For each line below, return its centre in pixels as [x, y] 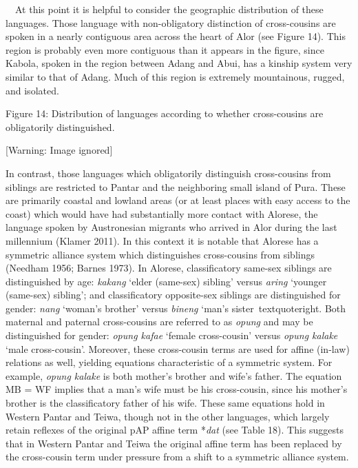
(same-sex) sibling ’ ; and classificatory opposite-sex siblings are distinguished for [173, 295]
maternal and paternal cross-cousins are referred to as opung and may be [159, 322]
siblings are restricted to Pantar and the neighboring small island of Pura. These [176, 186]
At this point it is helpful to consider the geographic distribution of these [169, 9]
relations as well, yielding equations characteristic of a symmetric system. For [169, 362]
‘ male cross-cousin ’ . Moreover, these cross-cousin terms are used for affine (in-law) [178, 348]
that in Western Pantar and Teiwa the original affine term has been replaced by [174, 443]
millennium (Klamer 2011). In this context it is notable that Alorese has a [162, 240]
